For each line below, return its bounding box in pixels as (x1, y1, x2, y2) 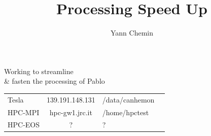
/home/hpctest (102, 107, 149, 117)
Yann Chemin (110, 27, 153, 38)
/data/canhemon (102, 94, 155, 105)
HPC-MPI (8, 107, 40, 117)
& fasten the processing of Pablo (4, 76, 105, 86)
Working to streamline (4, 65, 74, 76)
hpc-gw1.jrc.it (49, 107, 92, 117)
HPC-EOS (8, 119, 40, 130)
